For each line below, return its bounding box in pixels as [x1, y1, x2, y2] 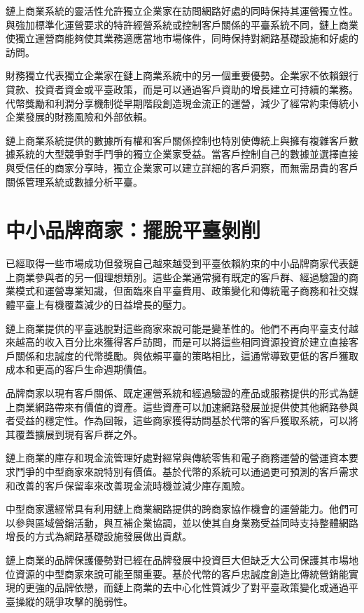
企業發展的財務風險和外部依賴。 [6, 109, 153, 124]
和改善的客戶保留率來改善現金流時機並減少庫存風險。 [6, 478, 251, 492]
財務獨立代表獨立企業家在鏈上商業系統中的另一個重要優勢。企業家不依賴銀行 [6, 68, 358, 83]
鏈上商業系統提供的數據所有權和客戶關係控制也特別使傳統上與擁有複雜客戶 [6, 133, 349, 147]
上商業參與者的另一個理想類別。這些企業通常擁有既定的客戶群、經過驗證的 [6, 269, 349, 284]
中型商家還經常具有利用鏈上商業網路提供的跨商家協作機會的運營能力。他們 [6, 501, 349, 516]
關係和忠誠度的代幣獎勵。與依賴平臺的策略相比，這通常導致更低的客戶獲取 [15, 348, 358, 363]
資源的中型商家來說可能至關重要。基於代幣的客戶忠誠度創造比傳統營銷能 [15, 566, 349, 581]
